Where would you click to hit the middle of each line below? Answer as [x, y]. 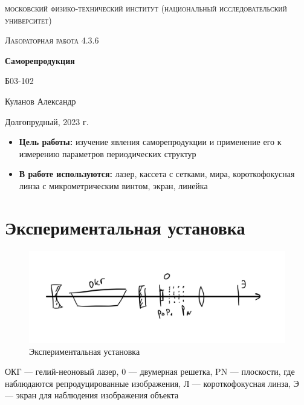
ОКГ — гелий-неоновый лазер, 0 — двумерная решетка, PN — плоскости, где [150, 371]
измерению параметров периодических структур [108, 153]
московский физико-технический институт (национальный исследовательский [146, 8]
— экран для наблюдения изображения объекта [92, 395]
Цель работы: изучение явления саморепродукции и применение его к [150, 142]
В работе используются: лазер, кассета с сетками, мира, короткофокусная [157, 174]
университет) [28, 20]
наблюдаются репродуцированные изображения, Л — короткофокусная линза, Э [152, 383]
